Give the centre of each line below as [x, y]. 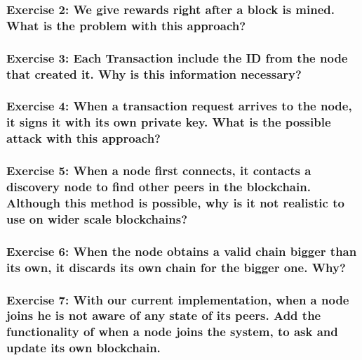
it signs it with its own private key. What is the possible [169, 122]
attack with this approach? [83, 138]
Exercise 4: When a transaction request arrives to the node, [179, 106]
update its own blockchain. [83, 348]
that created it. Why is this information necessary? [154, 73]
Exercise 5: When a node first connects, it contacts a [159, 171]
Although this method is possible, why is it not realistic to [175, 202]
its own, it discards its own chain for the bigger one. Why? [176, 267]
